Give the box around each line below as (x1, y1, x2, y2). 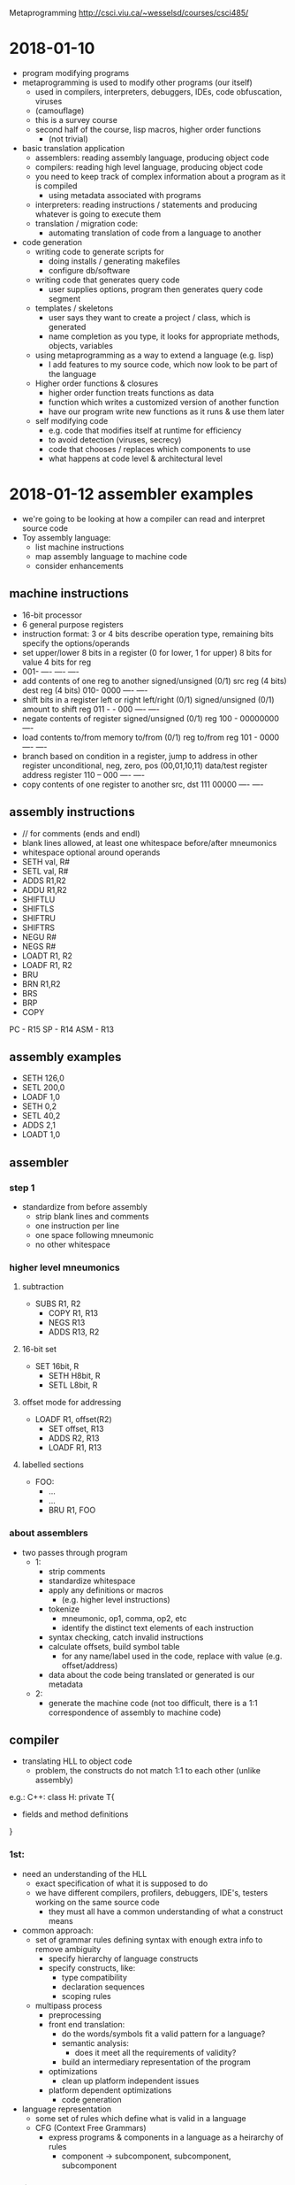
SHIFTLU (21, 894, 56, 904)
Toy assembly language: (21, 532, 111, 542)
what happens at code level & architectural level (48, 453, 223, 464)
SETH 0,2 (21, 1101, 57, 1112)
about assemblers (9, 1527, 88, 1539)
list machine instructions (34, 542, 125, 552)
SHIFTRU (21, 912, 56, 923)
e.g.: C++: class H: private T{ (9, 1792, 115, 1803)
